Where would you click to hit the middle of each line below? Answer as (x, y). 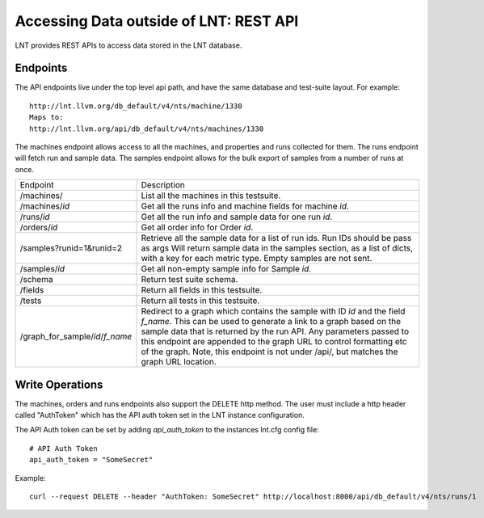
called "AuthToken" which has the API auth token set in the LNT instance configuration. (160, 415)
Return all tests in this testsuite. (200, 301)
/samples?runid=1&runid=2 (71, 248)
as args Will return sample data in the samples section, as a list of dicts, (277, 248)
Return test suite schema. (189, 280)
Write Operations (59, 384)
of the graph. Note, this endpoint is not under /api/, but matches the (269, 352)
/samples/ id (42, 269)
